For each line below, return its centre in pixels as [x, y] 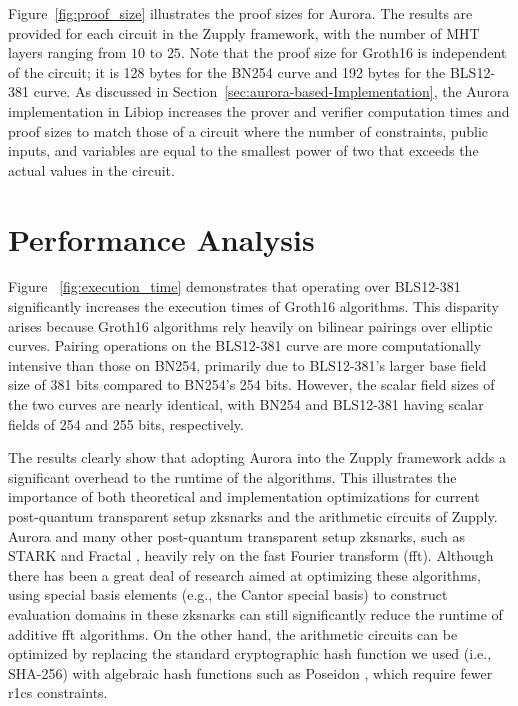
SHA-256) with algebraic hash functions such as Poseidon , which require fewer [250, 672]
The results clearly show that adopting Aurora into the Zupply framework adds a [257, 457]
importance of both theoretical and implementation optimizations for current [244, 496]
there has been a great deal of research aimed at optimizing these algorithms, [244, 574]
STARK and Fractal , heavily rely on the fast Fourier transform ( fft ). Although [251, 555]
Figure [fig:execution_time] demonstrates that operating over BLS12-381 [234, 286]
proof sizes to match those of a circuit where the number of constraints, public [248, 130]
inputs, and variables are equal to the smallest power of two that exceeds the [243, 150]
